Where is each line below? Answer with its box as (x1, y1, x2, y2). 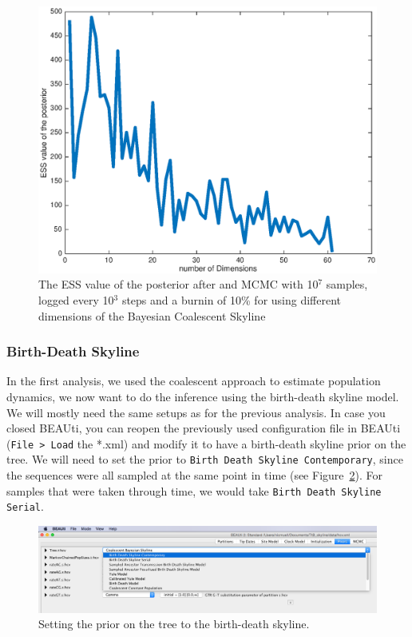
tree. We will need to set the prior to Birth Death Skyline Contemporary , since (6, 451, 403, 468)
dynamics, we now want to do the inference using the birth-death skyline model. (6, 388, 399, 404)
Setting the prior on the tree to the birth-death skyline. (38, 615, 310, 632)
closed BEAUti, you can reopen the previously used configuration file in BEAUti (6, 420, 401, 436)
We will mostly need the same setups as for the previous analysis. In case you (6, 404, 386, 420)
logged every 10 (38, 291, 114, 308)
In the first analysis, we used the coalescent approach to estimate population (6, 372, 381, 389)
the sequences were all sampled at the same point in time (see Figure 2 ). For (6, 467, 382, 484)
